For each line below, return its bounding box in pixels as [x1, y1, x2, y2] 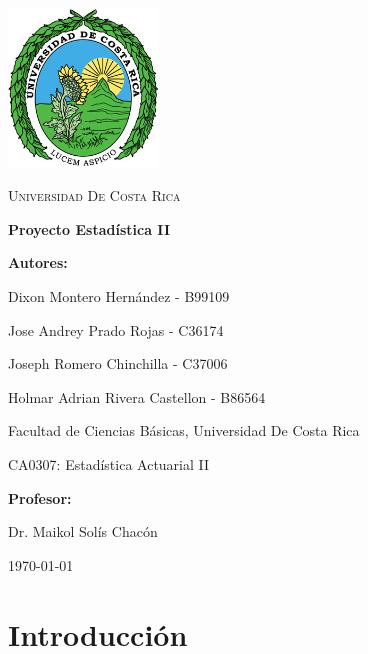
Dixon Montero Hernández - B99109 [8, 286, 230, 307]
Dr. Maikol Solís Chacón [8, 521, 158, 542]
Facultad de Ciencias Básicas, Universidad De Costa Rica [8, 420, 360, 441]
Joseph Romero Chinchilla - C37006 [8, 353, 228, 374]
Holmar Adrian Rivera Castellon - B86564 [8, 386, 266, 407]
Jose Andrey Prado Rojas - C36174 [8, 319, 224, 340]
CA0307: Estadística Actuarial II [8, 454, 210, 475]
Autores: [8, 252, 68, 273]
